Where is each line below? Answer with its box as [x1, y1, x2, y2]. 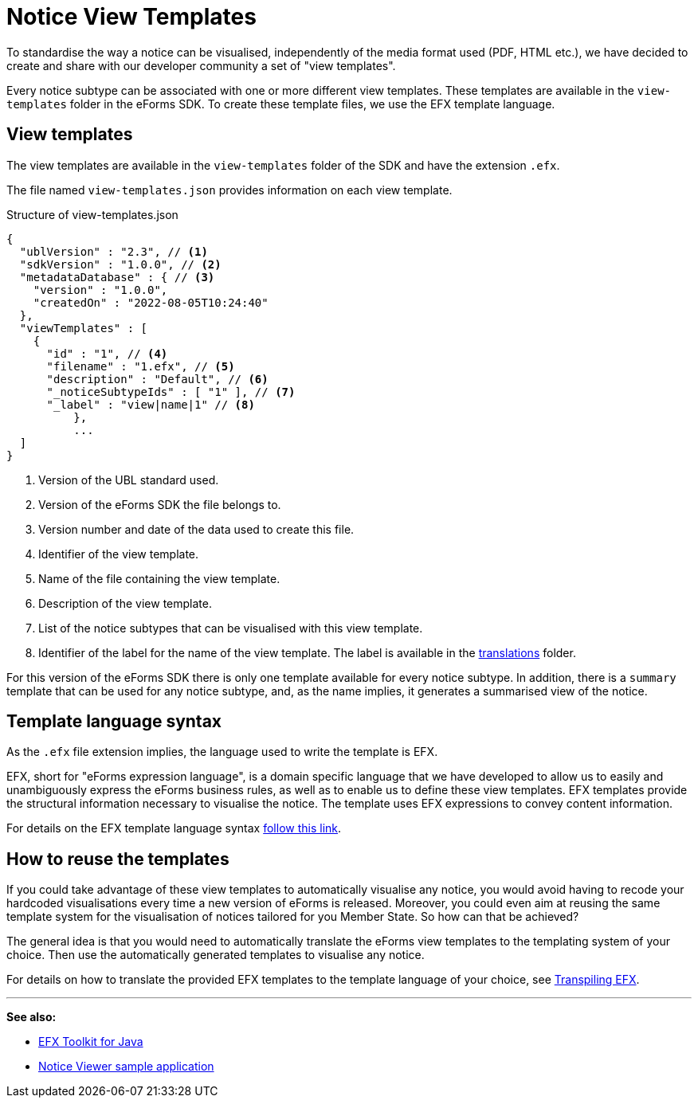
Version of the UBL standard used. [38, 472, 219, 487]
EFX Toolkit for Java [38, 1035, 143, 1049]
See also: [6, 1010, 57, 1024]
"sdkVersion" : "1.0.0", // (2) [19, 257, 222, 271]
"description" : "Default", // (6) [46, 372, 269, 386]
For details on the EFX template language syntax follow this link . [6, 821, 342, 836]
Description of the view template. [38, 596, 212, 610]
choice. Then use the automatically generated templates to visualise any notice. [6, 948, 425, 962]
